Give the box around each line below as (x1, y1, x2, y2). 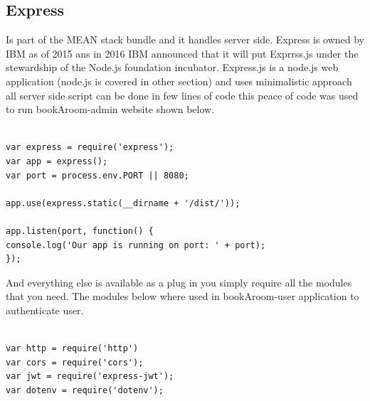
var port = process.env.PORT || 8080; (6, 170, 189, 181)
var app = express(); (6, 156, 108, 166)
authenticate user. (6, 302, 84, 317)
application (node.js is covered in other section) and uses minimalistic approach (6, 73, 352, 88)
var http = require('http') (6, 343, 139, 354)
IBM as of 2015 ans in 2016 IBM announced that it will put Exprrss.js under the (6, 46, 359, 60)
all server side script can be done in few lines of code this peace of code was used (6, 87, 359, 102)
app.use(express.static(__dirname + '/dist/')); (6, 198, 240, 208)
